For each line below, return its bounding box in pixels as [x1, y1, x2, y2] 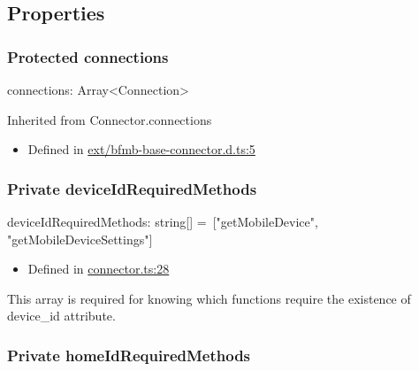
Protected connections [7, 45, 169, 67]
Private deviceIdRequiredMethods [7, 177, 257, 199]
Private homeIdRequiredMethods [7, 344, 251, 366]
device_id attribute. [7, 306, 116, 325]
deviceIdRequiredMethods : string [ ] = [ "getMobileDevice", [7, 213, 318, 230]
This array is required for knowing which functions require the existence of [7, 289, 411, 307]
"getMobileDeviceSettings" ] [7, 229, 153, 248]
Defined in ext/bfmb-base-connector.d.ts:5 [27, 140, 255, 158]
